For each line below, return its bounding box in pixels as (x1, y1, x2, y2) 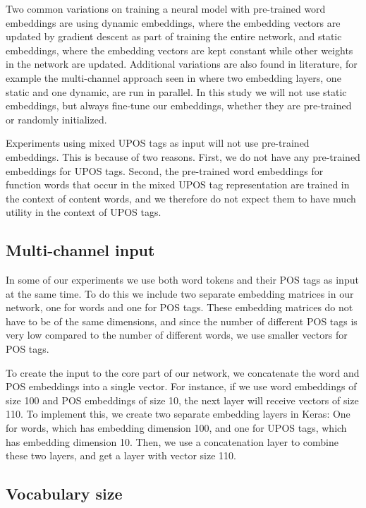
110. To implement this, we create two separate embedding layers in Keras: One (6, 406, 350, 421)
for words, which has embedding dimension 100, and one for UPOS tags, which (6, 421, 347, 435)
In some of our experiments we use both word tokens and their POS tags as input (6, 272, 359, 287)
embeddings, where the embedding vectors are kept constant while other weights (6, 42, 353, 57)
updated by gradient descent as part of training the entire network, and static (6, 29, 342, 44)
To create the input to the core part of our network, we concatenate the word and (6, 365, 360, 380)
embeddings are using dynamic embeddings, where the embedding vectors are (6, 15, 341, 30)
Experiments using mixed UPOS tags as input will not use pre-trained (6, 135, 310, 150)
